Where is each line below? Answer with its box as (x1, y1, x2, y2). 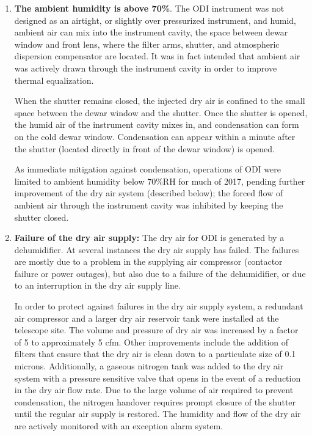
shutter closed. (14, 210, 69, 223)
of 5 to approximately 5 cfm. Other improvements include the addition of (14, 335, 289, 348)
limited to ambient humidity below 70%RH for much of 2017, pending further (14, 174, 305, 187)
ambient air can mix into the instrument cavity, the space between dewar (14, 26, 288, 39)
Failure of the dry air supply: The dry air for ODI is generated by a (14, 231, 285, 244)
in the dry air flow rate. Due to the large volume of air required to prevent (14, 383, 294, 396)
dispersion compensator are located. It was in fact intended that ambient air (14, 50, 300, 62)
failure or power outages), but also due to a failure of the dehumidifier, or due (14, 267, 306, 279)
